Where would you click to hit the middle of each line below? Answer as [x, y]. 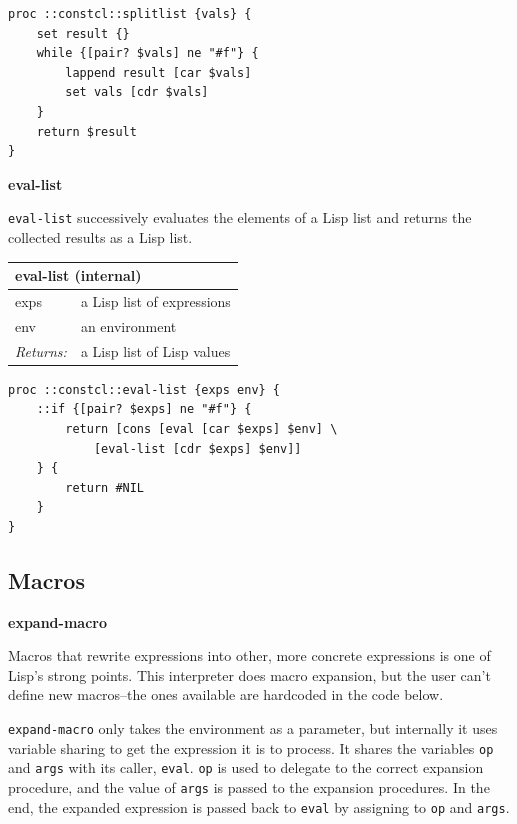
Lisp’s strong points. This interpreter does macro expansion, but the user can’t [249, 674]
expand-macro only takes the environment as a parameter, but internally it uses [253, 728]
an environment [128, 325]
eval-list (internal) [78, 275]
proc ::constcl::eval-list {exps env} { [144, 389]
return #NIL [105, 487]
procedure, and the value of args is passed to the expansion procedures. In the [249, 787]
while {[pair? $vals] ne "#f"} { [147, 53]
